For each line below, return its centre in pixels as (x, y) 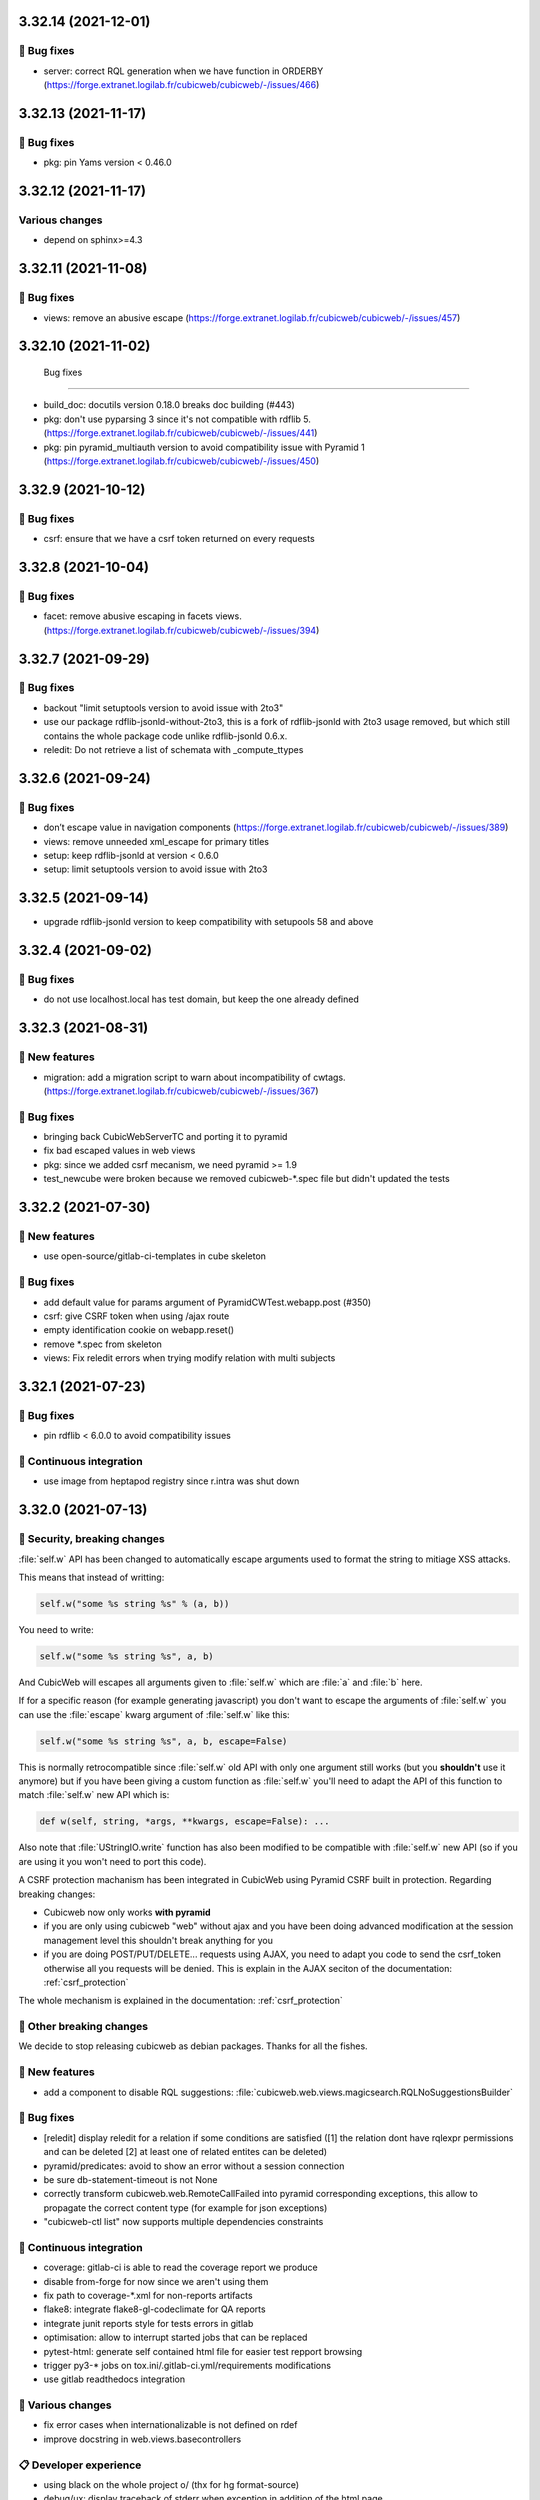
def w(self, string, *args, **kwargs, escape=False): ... (184, 1821)
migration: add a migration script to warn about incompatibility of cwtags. (194, 1077)
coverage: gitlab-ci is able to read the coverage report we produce (181, 2267)
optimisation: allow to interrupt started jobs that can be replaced (175, 2337)
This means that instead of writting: (91, 1577)
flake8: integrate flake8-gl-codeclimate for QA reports (154, 2309)
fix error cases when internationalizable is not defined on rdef (170, 2425)
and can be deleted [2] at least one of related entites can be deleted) (185, 2152)
